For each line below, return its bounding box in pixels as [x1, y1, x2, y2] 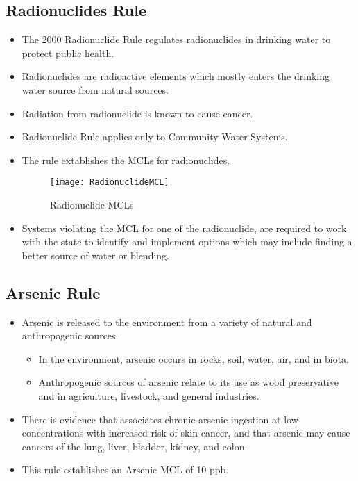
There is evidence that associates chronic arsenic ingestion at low [22, 411, 298, 426]
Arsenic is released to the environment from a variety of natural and [22, 314, 312, 329]
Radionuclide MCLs [49, 197, 134, 212]
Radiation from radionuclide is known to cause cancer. [22, 106, 253, 120]
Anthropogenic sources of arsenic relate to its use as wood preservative [38, 375, 339, 389]
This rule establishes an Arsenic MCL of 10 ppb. [22, 462, 229, 477]
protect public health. [22, 45, 114, 60]
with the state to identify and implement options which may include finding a [22, 234, 352, 249]
